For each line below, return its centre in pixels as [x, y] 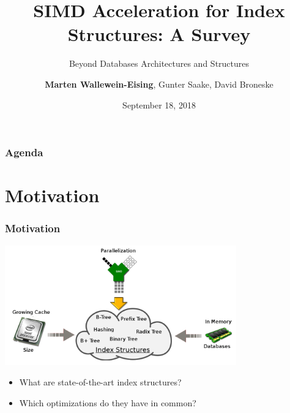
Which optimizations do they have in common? [108, 403]
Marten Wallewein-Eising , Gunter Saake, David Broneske [159, 84]
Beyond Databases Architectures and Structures [159, 63]
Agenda [24, 152]
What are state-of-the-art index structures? [100, 382]
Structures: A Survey [159, 34]
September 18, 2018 [159, 104]
